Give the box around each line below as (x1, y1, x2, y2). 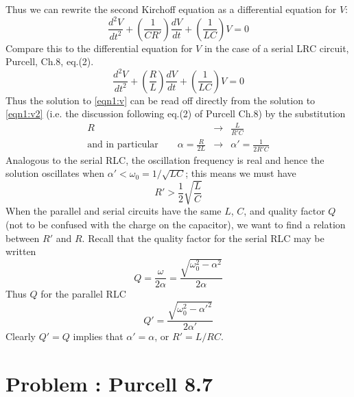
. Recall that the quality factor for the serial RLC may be (82, 230, 324, 245)
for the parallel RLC (40, 287, 126, 301)
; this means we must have (185, 166, 296, 180)
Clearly (5, 329, 36, 344)
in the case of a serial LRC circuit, (204, 40, 349, 55)
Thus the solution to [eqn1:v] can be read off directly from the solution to (5, 93, 316, 107)
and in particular (87, 140, 158, 150)
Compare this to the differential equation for (5, 40, 193, 55)
